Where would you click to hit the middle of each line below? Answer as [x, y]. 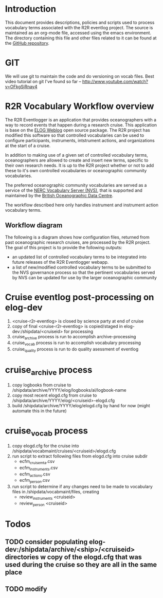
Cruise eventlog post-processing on [80, 297]
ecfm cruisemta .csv [37, 462]
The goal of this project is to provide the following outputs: [64, 247]
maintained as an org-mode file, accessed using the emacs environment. [78, 33]
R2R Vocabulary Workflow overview [80, 106]
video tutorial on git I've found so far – [43, 81]
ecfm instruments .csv [39, 468]
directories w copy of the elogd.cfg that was [73, 557]
